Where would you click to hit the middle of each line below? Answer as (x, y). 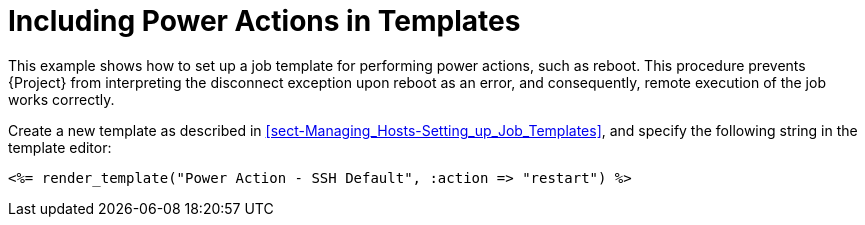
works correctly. (61, 99)
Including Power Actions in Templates (264, 21)
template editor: (60, 147)
